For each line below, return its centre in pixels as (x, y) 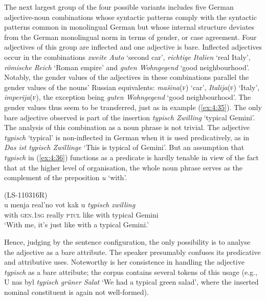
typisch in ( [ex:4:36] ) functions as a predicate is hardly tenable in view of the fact (131, 157)
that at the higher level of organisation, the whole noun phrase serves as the (124, 167)
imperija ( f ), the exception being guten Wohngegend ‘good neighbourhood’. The (128, 97)
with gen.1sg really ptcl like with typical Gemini (81, 214)
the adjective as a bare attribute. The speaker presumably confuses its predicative (132, 252)
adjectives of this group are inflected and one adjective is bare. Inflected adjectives (133, 47)
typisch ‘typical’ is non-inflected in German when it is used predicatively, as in (127, 137)
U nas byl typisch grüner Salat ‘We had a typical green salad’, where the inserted (131, 282)
